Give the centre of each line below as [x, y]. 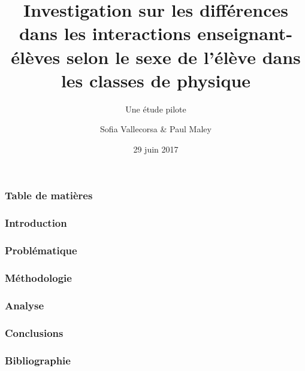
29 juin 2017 [156, 149]
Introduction [36, 223]
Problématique [41, 250]
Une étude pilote [156, 109]
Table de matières [49, 195]
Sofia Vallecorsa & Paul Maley [156, 129]
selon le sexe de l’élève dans [183, 57]
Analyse [25, 305]
